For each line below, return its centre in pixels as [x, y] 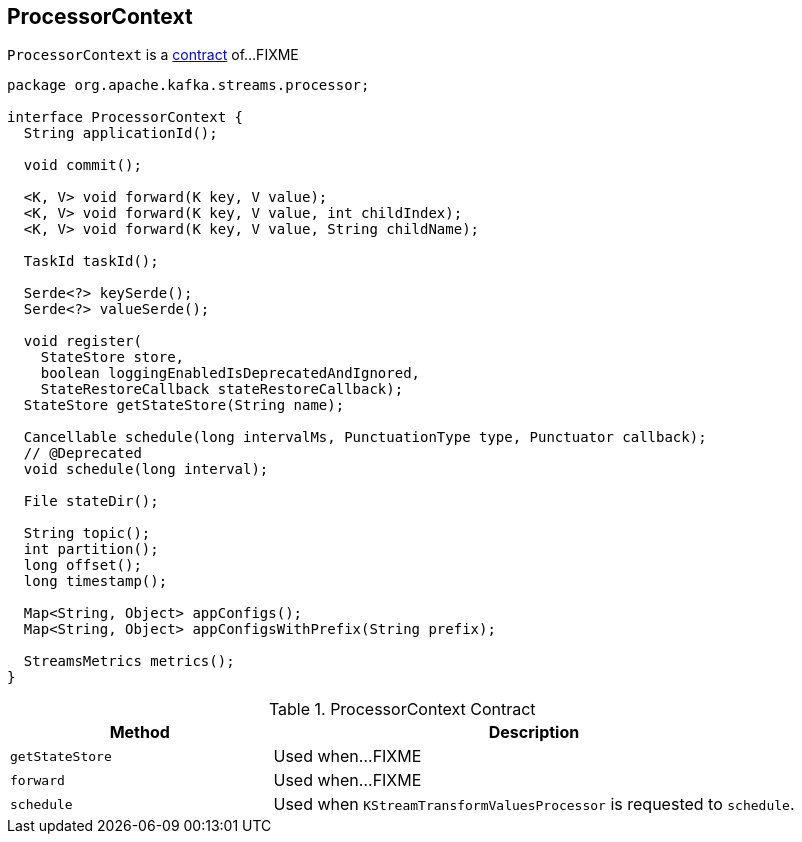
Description [534, 732]
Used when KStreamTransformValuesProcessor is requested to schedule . [534, 804]
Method [139, 732]
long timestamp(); [95, 581]
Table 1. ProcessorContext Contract [402, 709]
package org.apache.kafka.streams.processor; [188, 85]
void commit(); [82, 165]
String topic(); [87, 533]
